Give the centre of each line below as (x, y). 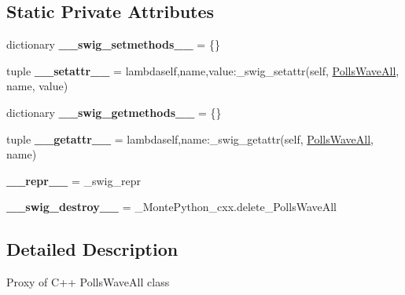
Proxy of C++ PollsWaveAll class (88, 282)
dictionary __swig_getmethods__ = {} (114, 112)
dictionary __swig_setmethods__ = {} (113, 44)
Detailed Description (92, 249)
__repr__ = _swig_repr (74, 180)
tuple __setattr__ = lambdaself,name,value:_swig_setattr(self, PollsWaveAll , (203, 70)
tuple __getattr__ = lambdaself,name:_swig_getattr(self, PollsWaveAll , (190, 138)
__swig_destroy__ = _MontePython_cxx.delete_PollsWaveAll (172, 207)
